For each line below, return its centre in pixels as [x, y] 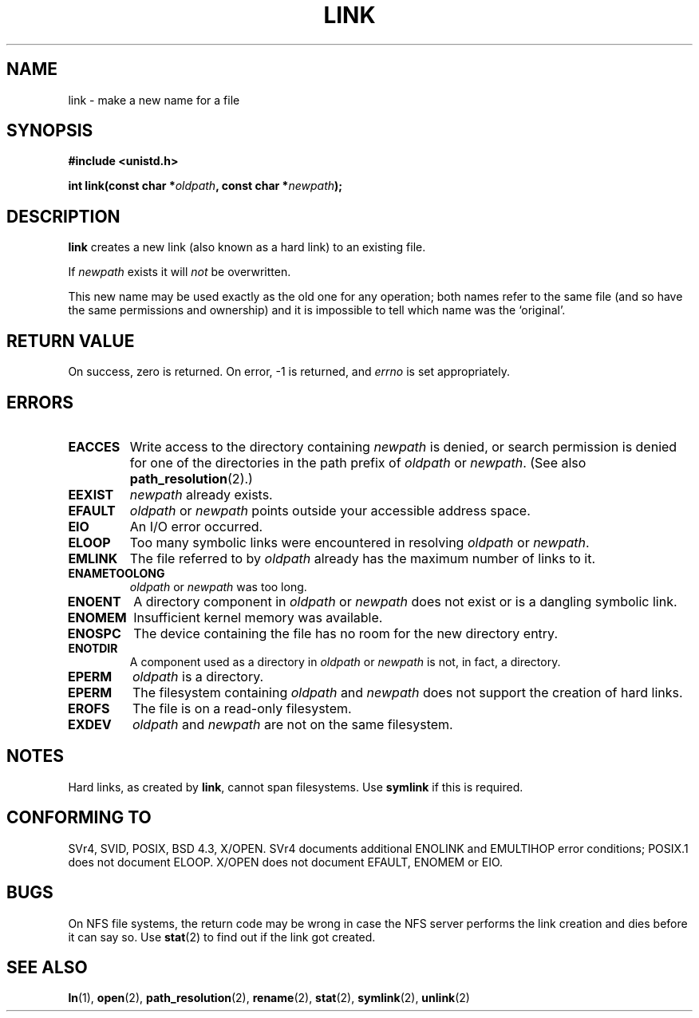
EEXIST [91, 494]
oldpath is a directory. [198, 676]
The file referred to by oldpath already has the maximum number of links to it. [363, 558]
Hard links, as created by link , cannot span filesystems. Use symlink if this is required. [296, 787]
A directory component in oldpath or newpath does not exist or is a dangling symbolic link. [405, 601]
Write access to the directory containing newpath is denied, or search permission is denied [403, 446]
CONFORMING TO [79, 818]
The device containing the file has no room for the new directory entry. [346, 633]
